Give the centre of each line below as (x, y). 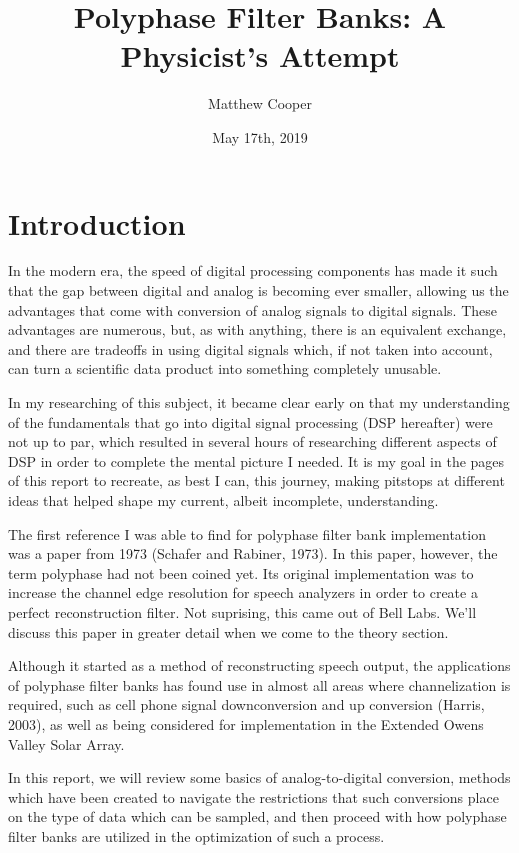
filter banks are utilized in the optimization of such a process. (196, 835)
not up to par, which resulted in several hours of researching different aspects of (252, 441)
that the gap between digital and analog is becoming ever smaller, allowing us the (258, 290)
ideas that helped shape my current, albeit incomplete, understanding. (223, 499)
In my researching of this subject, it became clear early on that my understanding (259, 402)
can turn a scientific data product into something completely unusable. (225, 368)
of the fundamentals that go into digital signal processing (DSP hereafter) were (250, 421)
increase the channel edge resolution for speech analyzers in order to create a (243, 592)
